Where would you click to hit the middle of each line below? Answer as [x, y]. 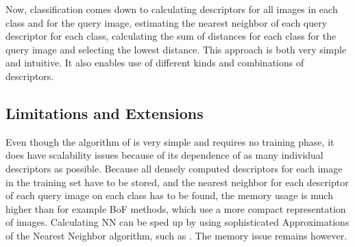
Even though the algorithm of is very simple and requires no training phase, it [170, 141]
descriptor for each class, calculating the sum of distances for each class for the [171, 36]
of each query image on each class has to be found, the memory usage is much [169, 195]
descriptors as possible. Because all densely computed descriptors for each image [174, 168]
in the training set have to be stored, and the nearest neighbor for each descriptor [177, 182]
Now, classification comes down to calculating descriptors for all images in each [172, 9]
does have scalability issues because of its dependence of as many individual [164, 155]
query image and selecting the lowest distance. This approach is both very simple [176, 49]
